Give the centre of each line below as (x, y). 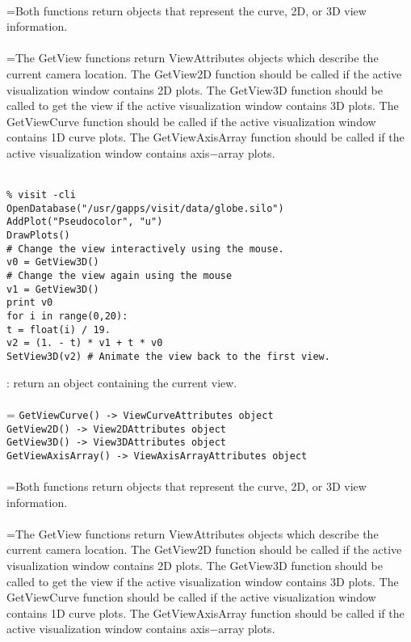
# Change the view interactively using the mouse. (145, 249)
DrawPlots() (38, 236)
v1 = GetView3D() (53, 289)
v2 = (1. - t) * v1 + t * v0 (85, 343)
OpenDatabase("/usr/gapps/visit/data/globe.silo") (145, 208)
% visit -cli (41, 195)
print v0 (30, 303)
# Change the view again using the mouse (120, 276)
